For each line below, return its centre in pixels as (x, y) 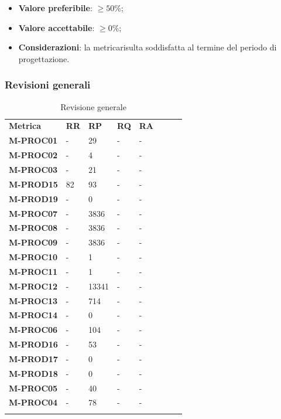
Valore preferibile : (55, 8)
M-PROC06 (33, 330)
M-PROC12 (33, 286)
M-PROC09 (33, 242)
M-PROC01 (33, 140)
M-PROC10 (33, 257)
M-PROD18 (33, 373)
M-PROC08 (33, 228)
